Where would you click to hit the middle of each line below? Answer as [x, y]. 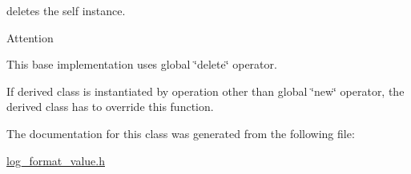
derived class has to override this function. [110, 107]
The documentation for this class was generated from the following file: [181, 133]
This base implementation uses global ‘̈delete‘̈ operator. [142, 64]
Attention [30, 37]
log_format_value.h [56, 160]
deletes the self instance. [66, 10]
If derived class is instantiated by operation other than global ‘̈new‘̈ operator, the [205, 91]
